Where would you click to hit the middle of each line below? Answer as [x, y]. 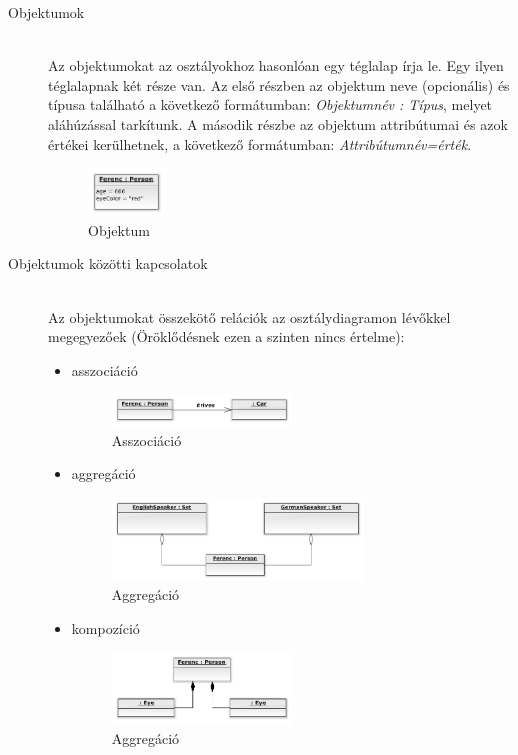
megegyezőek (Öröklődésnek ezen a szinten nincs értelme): [226, 336]
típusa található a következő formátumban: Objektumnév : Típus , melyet [270, 104]
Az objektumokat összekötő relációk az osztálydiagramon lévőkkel [249, 316]
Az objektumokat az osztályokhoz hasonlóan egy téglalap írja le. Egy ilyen [276, 65]
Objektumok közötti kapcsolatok [108, 263]
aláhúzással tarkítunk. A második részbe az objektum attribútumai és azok [278, 123]
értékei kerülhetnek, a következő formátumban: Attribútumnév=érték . [260, 143]
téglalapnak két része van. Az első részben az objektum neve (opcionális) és [279, 84]
